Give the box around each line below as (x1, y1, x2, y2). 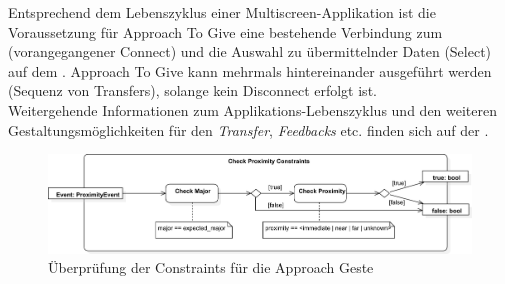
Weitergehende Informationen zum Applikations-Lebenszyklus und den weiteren (8, 99, 498, 120)
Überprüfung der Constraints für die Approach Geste (48, 257, 374, 278)
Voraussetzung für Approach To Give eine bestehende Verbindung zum (8, 21, 443, 42)
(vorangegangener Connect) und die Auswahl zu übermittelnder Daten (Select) (8, 41, 492, 62)
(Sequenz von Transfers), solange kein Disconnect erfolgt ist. (8, 80, 377, 101)
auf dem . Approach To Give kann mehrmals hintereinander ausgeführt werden (8, 60, 492, 81)
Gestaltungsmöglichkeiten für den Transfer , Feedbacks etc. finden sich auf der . (8, 119, 489, 140)
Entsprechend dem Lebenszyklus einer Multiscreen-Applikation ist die (8, 2, 436, 22)
